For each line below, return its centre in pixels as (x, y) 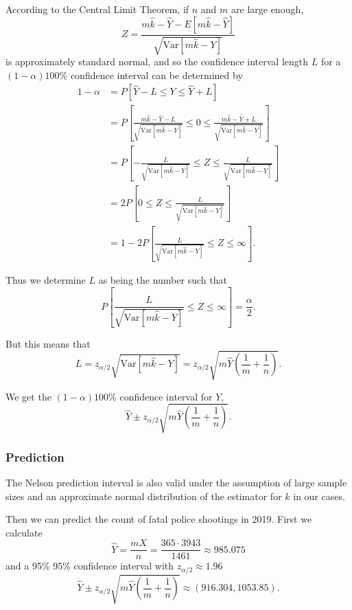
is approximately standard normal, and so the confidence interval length (157, 61)
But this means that (48, 343)
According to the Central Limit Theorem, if (97, 9)
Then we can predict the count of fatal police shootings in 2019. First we (159, 519)
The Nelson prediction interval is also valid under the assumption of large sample (176, 483)
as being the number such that (163, 279)
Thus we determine (46, 279)
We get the (28, 396)
